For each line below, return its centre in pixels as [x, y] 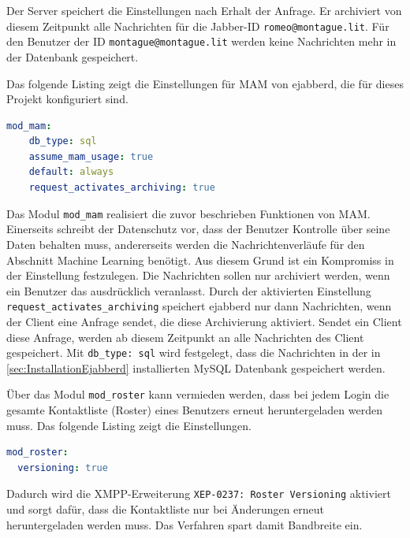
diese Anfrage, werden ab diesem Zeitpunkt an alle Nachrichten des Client [185, 337]
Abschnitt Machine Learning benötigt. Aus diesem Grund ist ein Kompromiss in [200, 260]
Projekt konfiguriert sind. [67, 99]
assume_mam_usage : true [91, 156]
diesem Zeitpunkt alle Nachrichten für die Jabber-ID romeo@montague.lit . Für [198, 26]
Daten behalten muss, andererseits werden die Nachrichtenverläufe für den [186, 244]
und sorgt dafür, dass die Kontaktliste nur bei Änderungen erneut [166, 509]
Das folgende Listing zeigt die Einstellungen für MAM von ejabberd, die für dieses [205, 83]
